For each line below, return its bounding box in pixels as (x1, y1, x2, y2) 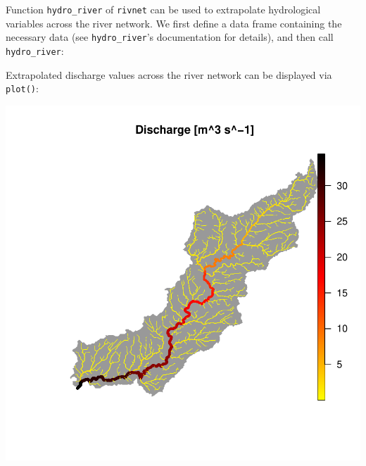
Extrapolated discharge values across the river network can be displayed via (6, 67, 332, 82)
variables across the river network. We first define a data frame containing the (6, 15, 342, 30)
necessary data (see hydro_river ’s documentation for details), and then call (6, 30, 334, 44)
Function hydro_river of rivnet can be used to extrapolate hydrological (6, 2, 321, 16)
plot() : (6, 81, 39, 96)
